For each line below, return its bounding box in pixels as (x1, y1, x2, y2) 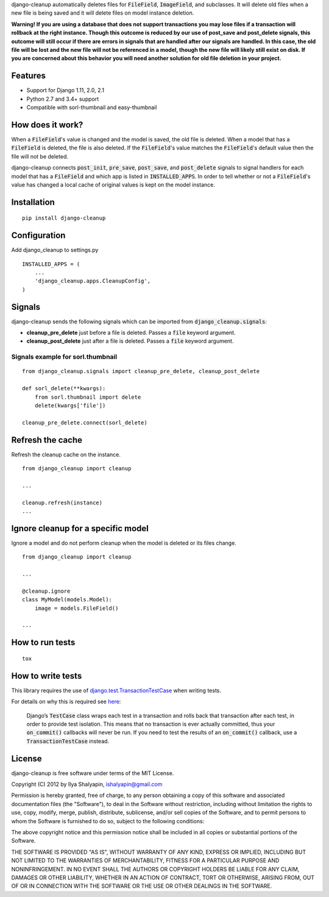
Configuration (11, 231, 66, 241)
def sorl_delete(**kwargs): (22, 385, 106, 392)
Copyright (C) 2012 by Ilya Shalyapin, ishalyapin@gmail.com (11, 781, 163, 788)
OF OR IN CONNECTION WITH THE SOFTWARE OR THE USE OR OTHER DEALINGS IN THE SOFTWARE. (11, 882, 272, 890)
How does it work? (11, 120, 83, 130)
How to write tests (11, 671, 82, 681)
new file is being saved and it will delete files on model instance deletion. (11, 9, 194, 16)
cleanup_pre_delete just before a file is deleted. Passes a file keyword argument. (26, 329, 236, 337)
